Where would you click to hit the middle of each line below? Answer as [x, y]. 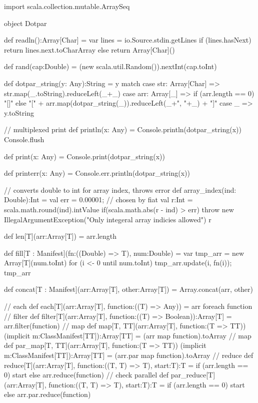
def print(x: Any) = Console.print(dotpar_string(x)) [85, 156]
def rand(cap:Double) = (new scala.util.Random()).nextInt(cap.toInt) [110, 66]
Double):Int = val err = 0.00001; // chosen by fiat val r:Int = [98, 199]
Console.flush [24, 139]
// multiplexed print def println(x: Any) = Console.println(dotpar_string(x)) [123, 129]
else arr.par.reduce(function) [47, 394]
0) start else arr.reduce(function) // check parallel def [86, 375]
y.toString [19, 112]
